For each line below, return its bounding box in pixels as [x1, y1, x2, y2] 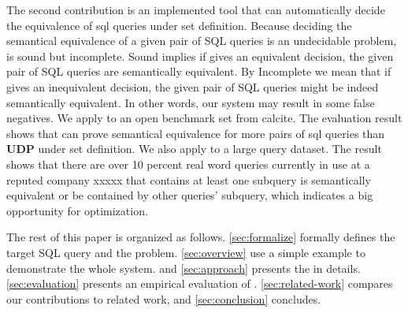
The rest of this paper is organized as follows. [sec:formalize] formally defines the [6, 229, 395, 245]
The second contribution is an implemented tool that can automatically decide [6, 2, 385, 17]
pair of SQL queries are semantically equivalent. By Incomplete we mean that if [6, 63, 391, 80]
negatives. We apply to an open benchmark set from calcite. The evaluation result [6, 110, 402, 126]
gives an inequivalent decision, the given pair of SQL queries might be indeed [6, 78, 379, 95]
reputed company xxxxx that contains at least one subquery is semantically [6, 171, 371, 188]
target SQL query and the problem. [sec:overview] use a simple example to [6, 244, 365, 260]
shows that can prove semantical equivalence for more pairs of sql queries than [6, 125, 385, 141]
